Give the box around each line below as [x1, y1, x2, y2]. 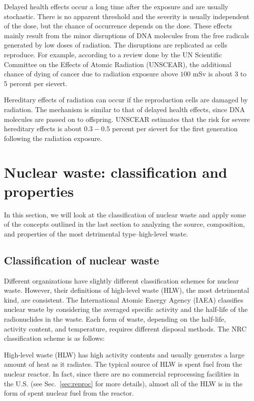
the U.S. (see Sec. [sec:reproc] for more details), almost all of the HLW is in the [4, 378, 243, 388]
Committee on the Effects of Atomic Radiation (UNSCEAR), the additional [4, 59, 232, 69]
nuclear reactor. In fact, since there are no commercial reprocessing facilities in [4, 368, 239, 378]
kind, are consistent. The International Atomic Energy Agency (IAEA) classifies [4, 294, 244, 305]
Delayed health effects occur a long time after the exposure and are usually [4, 1, 229, 11]
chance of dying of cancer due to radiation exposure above [4, 69, 178, 79]
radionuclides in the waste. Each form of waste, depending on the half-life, [4, 313, 226, 324]
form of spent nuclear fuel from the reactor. [4, 388, 134, 398]
